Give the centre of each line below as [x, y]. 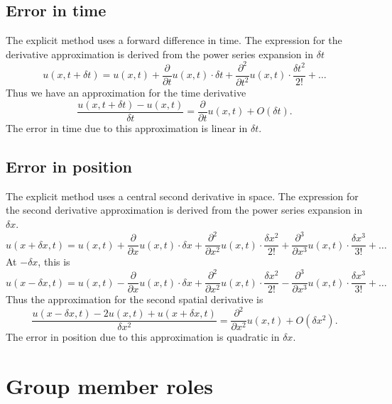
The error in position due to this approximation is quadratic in [143, 337]
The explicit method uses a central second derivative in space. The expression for [182, 196]
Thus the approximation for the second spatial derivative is [135, 299]
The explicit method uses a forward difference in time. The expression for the [174, 40]
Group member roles [110, 386]
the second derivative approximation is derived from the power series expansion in [184, 210]
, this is [54, 262]
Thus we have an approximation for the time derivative [126, 93]
